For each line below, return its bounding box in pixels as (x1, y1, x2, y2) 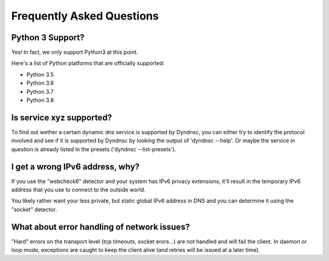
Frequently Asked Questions (11, 9, 159, 23)
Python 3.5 (26, 71, 54, 78)
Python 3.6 (26, 79, 54, 87)
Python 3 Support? (11, 32, 85, 43)
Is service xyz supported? (11, 112, 112, 123)
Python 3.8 (26, 96, 54, 104)
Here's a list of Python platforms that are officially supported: (11, 60, 164, 67)
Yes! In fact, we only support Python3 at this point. (11, 49, 138, 56)
